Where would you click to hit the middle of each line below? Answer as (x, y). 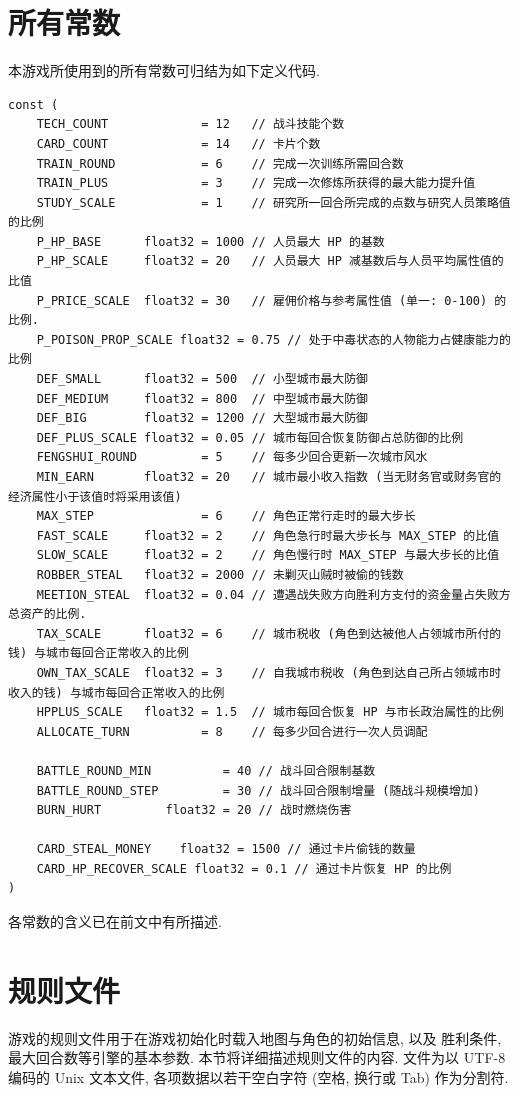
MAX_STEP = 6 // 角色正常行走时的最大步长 (226, 516)
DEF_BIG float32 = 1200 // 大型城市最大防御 (202, 418)
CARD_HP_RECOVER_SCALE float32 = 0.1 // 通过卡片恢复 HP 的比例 (244, 868)
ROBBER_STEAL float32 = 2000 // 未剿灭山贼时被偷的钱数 (220, 574)
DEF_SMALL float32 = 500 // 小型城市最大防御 (202, 379)
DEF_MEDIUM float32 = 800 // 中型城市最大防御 (202, 398)
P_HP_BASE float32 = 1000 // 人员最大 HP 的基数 (210, 241)
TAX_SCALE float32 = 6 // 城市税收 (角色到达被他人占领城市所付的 (269, 633)
